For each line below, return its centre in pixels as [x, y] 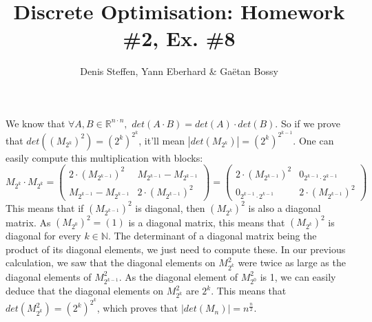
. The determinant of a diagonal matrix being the [212, 236]
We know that [35, 123]
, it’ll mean [162, 140]
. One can [313, 140]
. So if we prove [308, 123]
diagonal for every [43, 236]
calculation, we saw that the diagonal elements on [111, 262]
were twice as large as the [292, 262]
